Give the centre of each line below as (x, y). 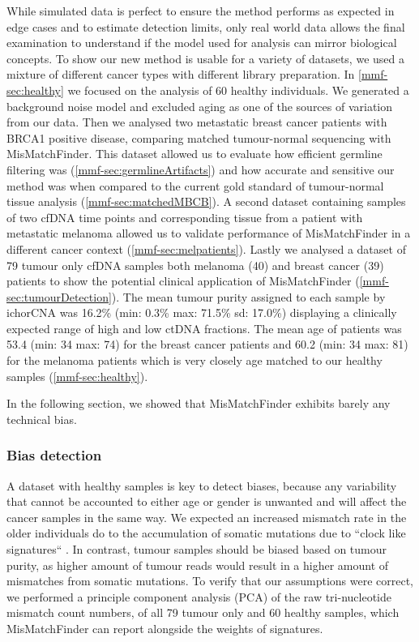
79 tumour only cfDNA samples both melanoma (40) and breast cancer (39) (195, 265)
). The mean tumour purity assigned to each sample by (248, 296)
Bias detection (54, 455)
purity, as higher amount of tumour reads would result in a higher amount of (198, 565)
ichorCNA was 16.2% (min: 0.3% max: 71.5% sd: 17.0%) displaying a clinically (202, 312)
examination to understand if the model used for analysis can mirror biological (202, 43)
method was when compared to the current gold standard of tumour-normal (195, 185)
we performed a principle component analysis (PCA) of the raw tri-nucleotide (199, 596)
